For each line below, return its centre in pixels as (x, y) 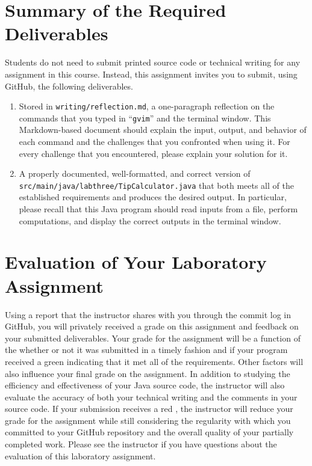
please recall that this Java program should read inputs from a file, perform (158, 209)
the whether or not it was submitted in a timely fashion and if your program (146, 350)
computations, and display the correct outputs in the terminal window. (150, 220)
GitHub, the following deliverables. (69, 86)
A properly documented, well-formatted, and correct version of (135, 173)
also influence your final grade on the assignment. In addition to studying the (148, 373)
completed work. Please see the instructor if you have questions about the (141, 444)
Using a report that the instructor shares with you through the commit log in (148, 314)
